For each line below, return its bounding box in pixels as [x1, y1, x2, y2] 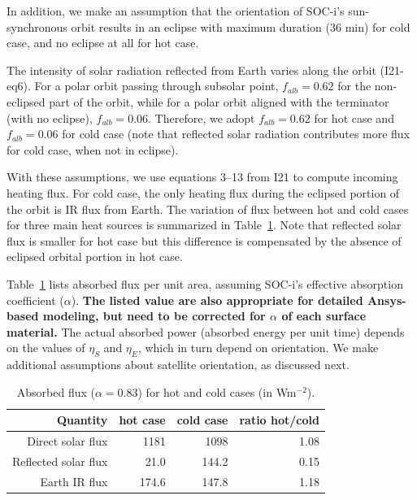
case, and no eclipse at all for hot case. [7, 34, 199, 51]
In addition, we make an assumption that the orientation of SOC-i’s [7, 2, 345, 19]
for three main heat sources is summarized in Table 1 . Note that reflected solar [7, 216, 402, 233]
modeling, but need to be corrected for [42, 307, 266, 324]
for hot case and [314, 109, 394, 126]
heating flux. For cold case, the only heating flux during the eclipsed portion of [7, 184, 400, 201]
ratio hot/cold [239, 411, 319, 428]
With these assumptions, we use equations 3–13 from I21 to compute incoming [7, 168, 398, 185]
